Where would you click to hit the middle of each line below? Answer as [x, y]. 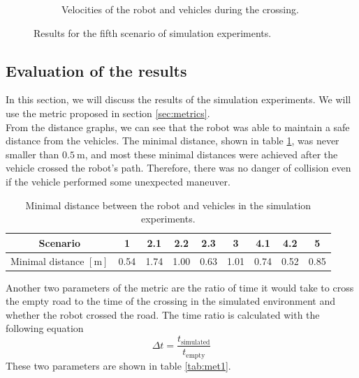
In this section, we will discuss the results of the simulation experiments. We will [178, 99]
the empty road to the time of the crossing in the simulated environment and [171, 301]
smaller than [32, 154]
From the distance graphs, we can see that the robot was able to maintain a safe [178, 127]
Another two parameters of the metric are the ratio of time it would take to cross [180, 287]
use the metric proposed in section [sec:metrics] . [108, 113]
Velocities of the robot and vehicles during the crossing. [180, 9]
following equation [45, 328]
